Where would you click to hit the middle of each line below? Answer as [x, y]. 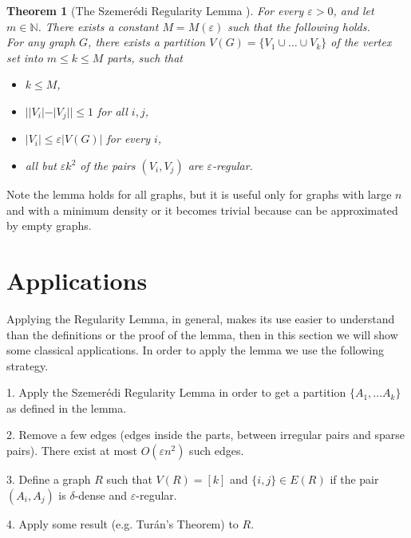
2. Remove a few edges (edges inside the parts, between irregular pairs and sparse [206, 435]
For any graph [41, 42]
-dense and [101, 494]
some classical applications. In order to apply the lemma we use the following [195, 350]
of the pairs [108, 166]
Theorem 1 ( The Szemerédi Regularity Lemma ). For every [155, 10]
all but [41, 166]
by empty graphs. [49, 225]
